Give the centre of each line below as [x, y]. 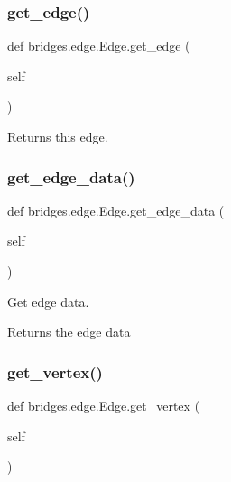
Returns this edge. [58, 136]
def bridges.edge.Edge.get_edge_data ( [116, 210]
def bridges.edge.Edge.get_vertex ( [104, 405]
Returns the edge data [69, 332]
